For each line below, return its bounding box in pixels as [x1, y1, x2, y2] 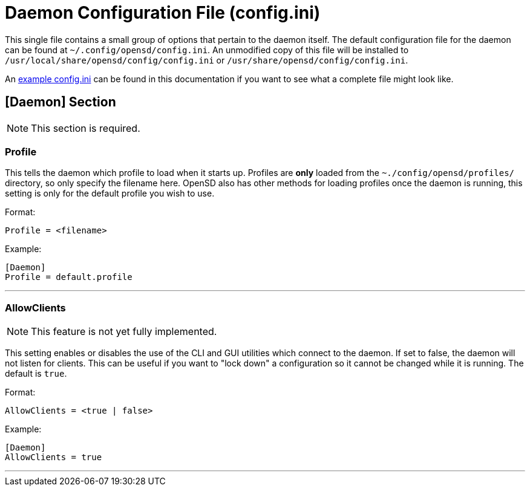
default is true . [5, 368, 67, 379]
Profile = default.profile [5, 272, 132, 282]
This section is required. [31, 122, 140, 134]
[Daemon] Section [5, 94, 116, 110]
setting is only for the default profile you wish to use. [5, 188, 215, 199]
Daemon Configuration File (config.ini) [5, 2, 321, 23]
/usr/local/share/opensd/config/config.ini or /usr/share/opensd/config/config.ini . [5, 54, 408, 65]
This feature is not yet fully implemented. [31, 325, 217, 338]
